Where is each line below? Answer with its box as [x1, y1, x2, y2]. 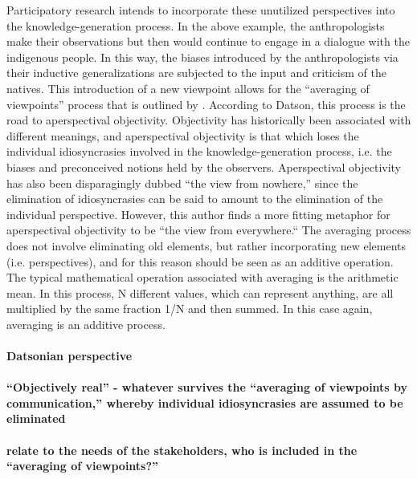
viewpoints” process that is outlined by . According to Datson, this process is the [6, 95, 406, 112]
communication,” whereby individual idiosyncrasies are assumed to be [6, 394, 403, 411]
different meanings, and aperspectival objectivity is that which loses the [6, 127, 359, 144]
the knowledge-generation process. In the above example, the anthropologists [6, 17, 385, 34]
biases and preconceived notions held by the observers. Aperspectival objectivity [6, 158, 402, 175]
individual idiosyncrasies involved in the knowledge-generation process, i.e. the [6, 143, 392, 160]
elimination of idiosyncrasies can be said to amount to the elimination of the [6, 190, 383, 207]
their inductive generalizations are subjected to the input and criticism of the [6, 64, 386, 81]
